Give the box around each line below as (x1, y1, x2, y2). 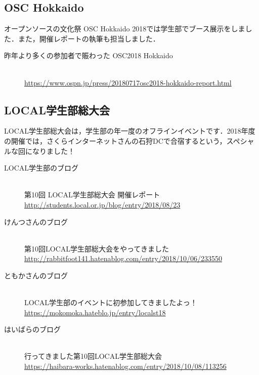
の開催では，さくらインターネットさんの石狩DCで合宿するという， (4, 135, 227, 146)
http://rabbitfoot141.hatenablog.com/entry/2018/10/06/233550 (24, 253, 222, 264)
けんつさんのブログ (4, 216, 68, 227)
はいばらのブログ (4, 324, 61, 335)
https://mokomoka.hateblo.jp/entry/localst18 (24, 307, 166, 317)
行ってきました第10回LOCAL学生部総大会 (24, 351, 162, 361)
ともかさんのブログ (4, 270, 68, 280)
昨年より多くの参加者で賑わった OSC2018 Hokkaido (4, 50, 173, 61)
